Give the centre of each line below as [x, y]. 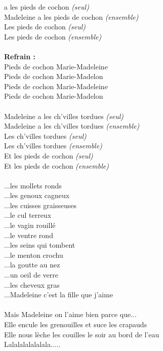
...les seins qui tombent [40, 245]
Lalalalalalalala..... [32, 344]
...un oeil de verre [31, 275]
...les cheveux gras [32, 284]
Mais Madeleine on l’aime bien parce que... [70, 314]
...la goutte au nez [32, 265]
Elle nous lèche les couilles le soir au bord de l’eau [82, 334]
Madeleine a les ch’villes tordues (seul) [64, 116]
